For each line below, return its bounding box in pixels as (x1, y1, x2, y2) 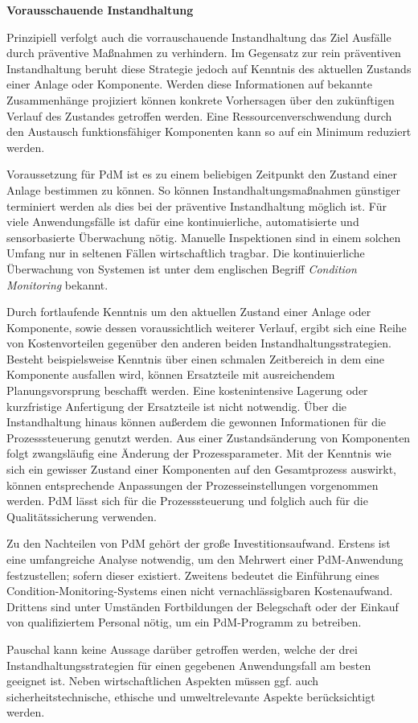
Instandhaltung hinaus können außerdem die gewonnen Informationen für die (6, 413, 387, 430)
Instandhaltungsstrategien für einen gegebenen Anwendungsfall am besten (6, 656, 371, 673)
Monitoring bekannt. (6, 276, 109, 293)
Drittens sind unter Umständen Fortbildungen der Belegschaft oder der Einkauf (6, 598, 399, 614)
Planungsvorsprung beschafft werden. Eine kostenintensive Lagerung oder (6, 382, 368, 399)
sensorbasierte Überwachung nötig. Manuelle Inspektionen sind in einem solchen (6, 228, 401, 245)
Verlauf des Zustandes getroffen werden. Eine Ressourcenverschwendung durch (6, 107, 392, 124)
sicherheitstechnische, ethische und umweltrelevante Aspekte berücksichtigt (6, 688, 375, 705)
